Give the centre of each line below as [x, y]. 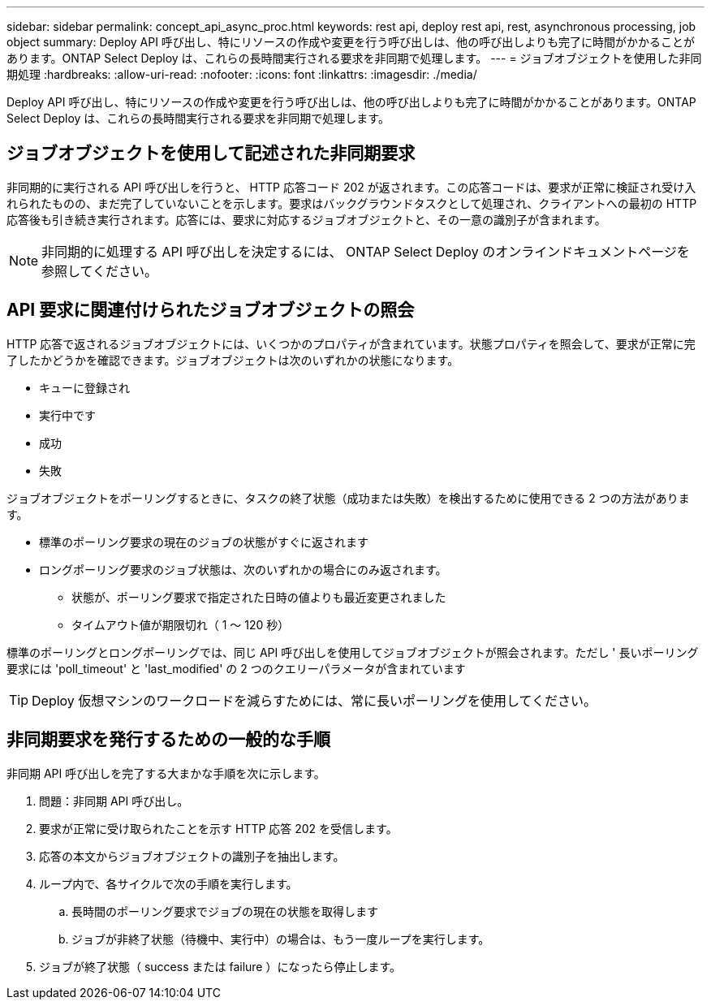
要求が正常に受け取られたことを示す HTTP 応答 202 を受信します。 [218, 828]
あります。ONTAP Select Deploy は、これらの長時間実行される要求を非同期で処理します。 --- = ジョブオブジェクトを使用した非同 [354, 58]
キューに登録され [84, 387]
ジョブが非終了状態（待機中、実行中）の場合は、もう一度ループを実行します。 [281, 939]
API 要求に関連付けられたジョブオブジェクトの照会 [211, 310]
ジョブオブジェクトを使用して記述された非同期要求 [211, 153]
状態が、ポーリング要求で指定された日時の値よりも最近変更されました [259, 597]
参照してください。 [100, 271]
